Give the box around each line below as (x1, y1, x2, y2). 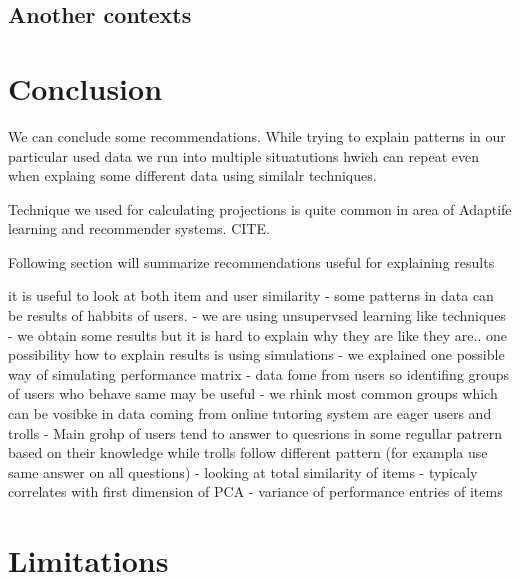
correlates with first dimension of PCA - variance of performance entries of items (8, 481, 503, 502)
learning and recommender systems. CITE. (8, 218, 270, 239)
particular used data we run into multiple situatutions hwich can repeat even (8, 145, 479, 166)
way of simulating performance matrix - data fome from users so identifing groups (8, 363, 510, 384)
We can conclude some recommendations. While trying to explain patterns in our (8, 125, 506, 146)
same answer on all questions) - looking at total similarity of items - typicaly (8, 461, 478, 482)
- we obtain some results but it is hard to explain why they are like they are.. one (8, 324, 507, 345)
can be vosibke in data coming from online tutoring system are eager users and (8, 403, 492, 424)
